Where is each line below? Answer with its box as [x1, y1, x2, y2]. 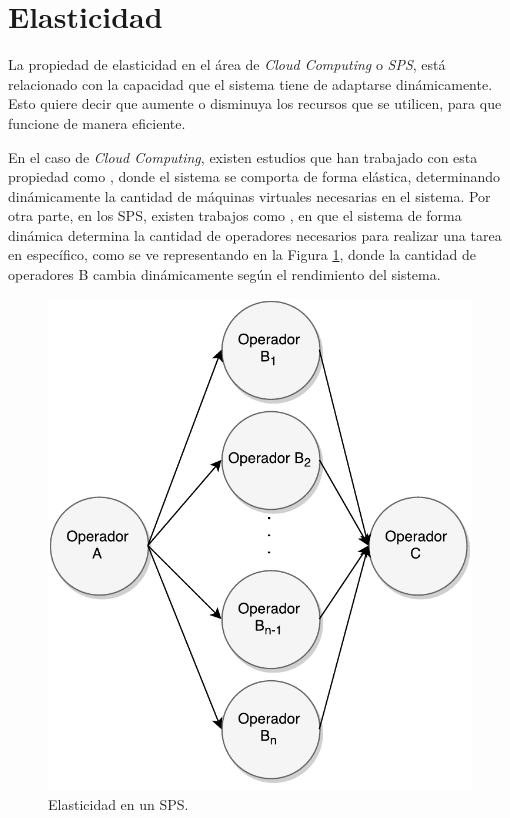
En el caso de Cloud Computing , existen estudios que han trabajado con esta [8, 146, 478, 167]
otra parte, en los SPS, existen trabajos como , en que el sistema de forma [8, 205, 462, 226]
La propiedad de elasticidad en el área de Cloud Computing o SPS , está [8, 54, 446, 75]
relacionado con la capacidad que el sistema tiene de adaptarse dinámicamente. [8, 73, 493, 94]
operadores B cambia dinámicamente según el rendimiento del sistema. [8, 264, 441, 285]
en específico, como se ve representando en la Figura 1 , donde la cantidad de [8, 244, 476, 265]
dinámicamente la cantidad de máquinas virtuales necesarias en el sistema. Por [8, 185, 491, 206]
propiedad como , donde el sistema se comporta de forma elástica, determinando [8, 166, 500, 187]
